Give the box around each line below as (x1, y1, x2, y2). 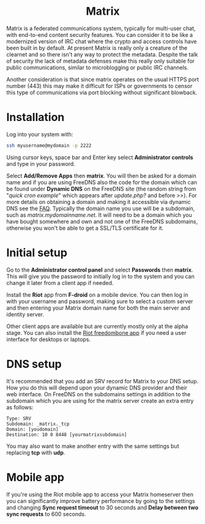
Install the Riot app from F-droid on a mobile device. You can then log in (6, 291, 188, 299)
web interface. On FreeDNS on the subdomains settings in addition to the (6, 390, 191, 397)
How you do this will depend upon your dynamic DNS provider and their (6, 384, 188, 391)
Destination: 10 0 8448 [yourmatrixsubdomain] (6, 431, 127, 437)
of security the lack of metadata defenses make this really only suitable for (6, 57, 195, 65)
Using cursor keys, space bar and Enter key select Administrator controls (6, 154, 194, 161)
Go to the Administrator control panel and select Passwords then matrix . (6, 266, 193, 273)
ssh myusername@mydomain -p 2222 (6, 143, 92, 149)
